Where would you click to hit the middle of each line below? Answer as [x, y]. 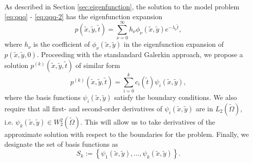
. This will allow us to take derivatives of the [148, 122]
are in [204, 109]
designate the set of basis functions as [61, 144]
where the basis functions [43, 97]
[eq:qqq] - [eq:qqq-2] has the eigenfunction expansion [83, 16]
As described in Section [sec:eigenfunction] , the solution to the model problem [122, 6]
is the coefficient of [62, 44]
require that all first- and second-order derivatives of [83, 109]
